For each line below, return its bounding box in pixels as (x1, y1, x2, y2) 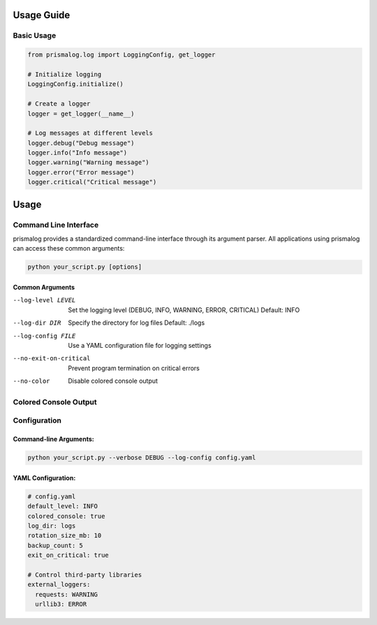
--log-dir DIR (13, 319, 61, 327)
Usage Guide (13, 9, 71, 21)
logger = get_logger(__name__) (27, 109, 135, 118)
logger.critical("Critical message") (27, 178, 157, 186)
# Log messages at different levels (27, 129, 154, 137)
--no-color (13, 377, 50, 385)
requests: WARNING (35, 590, 98, 598)
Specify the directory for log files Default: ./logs (68, 318, 205, 327)
